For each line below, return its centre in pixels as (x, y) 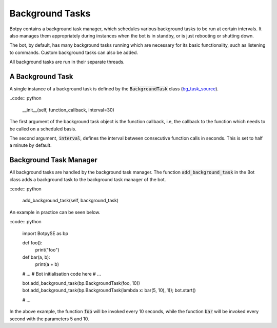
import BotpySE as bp (45, 233)
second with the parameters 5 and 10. (49, 319)
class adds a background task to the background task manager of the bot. (88, 179)
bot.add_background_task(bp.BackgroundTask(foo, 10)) (81, 283)
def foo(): (32, 243)
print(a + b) (47, 264)
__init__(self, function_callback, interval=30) (68, 110)
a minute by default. (31, 145)
